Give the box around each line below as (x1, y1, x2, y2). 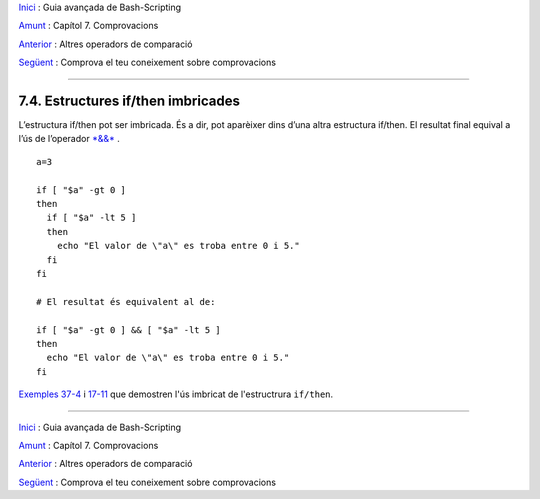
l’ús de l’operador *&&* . (18, 133, 120, 145)
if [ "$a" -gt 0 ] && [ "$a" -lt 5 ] (36, 324, 222, 335)
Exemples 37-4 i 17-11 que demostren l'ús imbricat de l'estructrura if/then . (18, 388, 334, 400)
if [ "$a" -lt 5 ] (46, 212, 137, 224)
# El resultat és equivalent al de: (36, 296, 216, 307)
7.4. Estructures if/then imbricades (18, 92, 240, 109)
